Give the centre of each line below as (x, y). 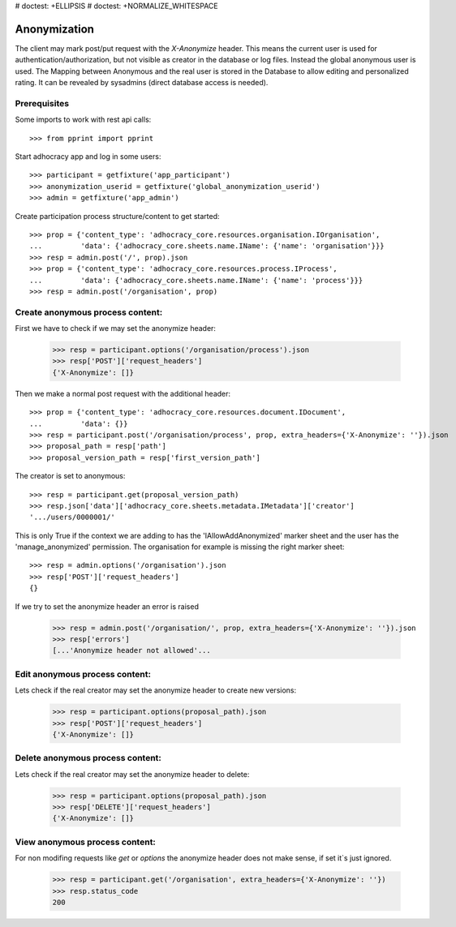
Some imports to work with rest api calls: (83, 120)
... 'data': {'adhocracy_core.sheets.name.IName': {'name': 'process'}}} (196, 280)
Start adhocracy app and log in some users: (88, 157)
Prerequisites (42, 103)
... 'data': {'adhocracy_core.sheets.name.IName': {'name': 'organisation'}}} (207, 246)
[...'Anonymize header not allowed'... (131, 650)
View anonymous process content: (85, 842)
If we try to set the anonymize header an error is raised (107, 606)
